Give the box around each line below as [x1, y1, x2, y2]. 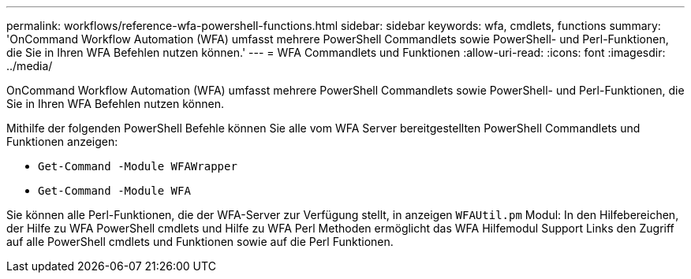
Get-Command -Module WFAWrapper [38, 160, 237, 173]
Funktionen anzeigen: [6, 135, 118, 148]
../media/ [6, 59, 53, 73]
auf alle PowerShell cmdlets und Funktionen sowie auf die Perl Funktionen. [6, 235, 394, 248]
